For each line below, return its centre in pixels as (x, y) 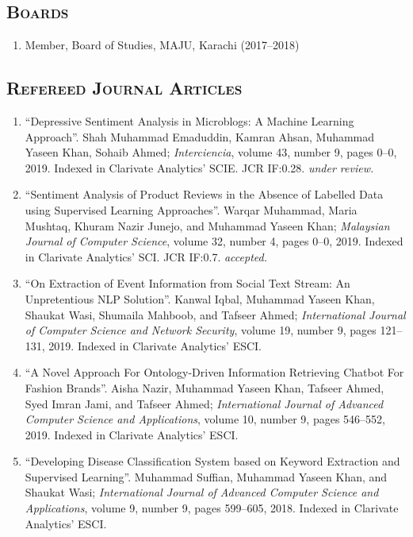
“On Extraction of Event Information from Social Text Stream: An (187, 283)
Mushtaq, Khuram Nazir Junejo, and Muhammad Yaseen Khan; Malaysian (207, 225)
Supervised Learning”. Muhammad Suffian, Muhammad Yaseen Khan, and (206, 476)
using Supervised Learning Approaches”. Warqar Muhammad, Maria (191, 209)
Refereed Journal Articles (124, 88)
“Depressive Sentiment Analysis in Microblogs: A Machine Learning (189, 121)
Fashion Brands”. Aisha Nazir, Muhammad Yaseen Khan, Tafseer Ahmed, (205, 387)
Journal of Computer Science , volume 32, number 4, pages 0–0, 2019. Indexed (214, 241)
